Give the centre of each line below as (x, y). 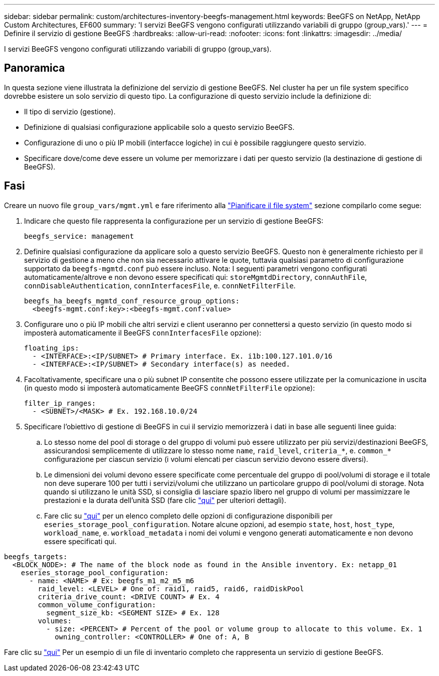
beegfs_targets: (36, 556)
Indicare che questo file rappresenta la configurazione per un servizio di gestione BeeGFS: (174, 221)
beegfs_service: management (79, 236)
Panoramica (35, 68)
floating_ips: (52, 348)
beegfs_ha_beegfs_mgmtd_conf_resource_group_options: (132, 301)
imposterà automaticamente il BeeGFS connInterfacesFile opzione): (143, 332)
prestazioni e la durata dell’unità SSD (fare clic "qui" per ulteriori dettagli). (165, 500)
